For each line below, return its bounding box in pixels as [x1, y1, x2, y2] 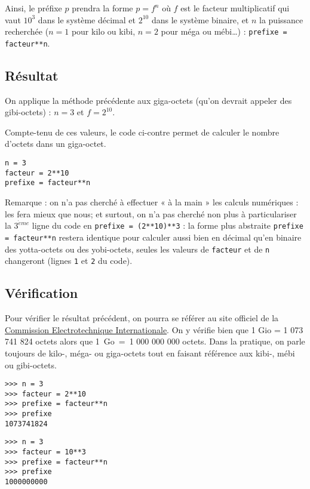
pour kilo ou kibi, [71, 25, 136, 38]
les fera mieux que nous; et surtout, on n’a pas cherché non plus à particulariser [5, 207, 297, 220]
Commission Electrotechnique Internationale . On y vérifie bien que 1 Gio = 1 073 [5, 323, 303, 336]
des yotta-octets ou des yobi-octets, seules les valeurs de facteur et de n [5, 242, 270, 255]
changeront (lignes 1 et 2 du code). [5, 254, 133, 267]
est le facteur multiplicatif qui [180, 2, 290, 14]
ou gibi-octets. [5, 358, 57, 371]
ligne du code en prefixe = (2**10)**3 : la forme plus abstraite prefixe [32, 219, 303, 232]
